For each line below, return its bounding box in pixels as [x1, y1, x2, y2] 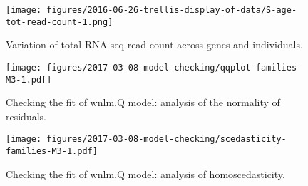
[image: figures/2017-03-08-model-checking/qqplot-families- [6, 62, 302, 73]
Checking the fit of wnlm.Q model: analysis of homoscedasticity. [6, 166, 285, 181]
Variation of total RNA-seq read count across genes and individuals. [6, 37, 303, 52]
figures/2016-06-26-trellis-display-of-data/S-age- [46, 5, 297, 15]
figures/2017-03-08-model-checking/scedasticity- [46, 134, 287, 145]
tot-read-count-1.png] [6, 16, 113, 27]
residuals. [6, 108, 46, 123]
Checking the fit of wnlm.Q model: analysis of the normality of [6, 95, 280, 110]
